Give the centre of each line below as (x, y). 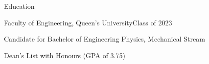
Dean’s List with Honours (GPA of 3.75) (65, 55)
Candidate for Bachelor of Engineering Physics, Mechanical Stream (104, 39)
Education (19, 6)
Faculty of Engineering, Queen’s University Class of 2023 (88, 22)
